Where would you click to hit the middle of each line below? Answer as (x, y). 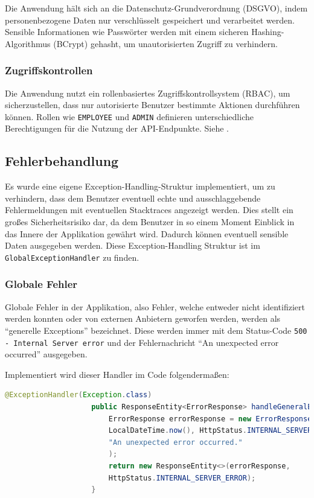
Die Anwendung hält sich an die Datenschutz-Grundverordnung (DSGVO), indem (156, 8)
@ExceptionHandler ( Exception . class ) (78, 395)
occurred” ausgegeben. (46, 354)
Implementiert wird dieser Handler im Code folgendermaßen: (117, 374)
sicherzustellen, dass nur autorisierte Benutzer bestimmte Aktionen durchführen (152, 105)
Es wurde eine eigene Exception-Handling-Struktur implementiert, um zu (140, 186)
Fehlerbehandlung (62, 161)
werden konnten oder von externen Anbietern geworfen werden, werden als (143, 318)
